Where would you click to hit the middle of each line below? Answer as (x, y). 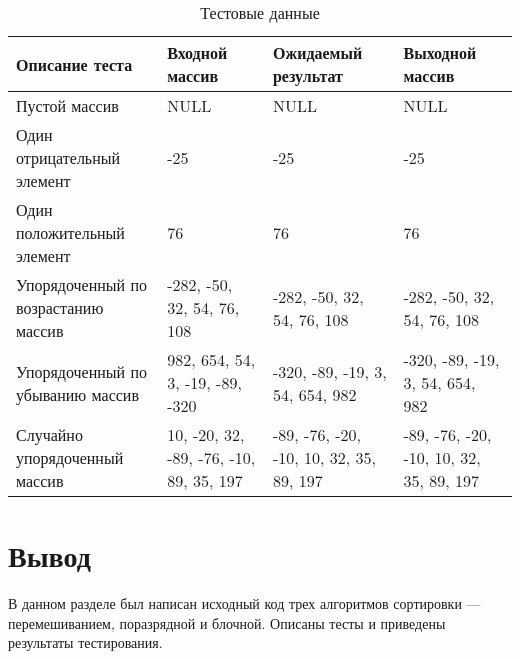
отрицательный (68, 157)
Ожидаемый (317, 52)
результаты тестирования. (85, 642)
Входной (197, 52)
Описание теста (74, 64)
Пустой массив (67, 105)
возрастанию (60, 307)
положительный (70, 232)
